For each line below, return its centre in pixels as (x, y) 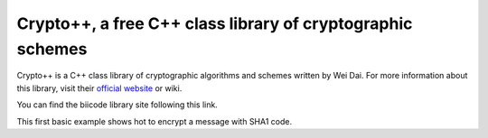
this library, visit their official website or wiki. (99, 88)
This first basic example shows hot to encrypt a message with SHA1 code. (155, 121)
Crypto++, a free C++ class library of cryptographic (215, 23)
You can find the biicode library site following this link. (117, 105)
